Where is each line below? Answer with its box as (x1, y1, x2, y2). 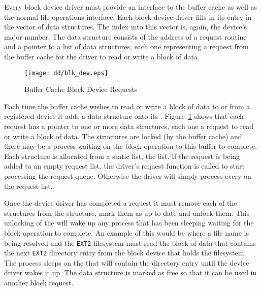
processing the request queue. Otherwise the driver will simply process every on (4, 170, 251, 181)
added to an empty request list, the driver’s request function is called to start (4, 160, 245, 171)
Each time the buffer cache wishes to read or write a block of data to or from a (4, 101, 250, 111)
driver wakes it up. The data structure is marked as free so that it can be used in (4, 267, 257, 278)
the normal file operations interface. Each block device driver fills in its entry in (4, 11, 252, 22)
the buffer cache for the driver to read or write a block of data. (4, 51, 200, 61)
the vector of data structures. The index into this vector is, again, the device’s (4, 21, 247, 32)
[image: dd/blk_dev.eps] (24, 69, 108, 77)
